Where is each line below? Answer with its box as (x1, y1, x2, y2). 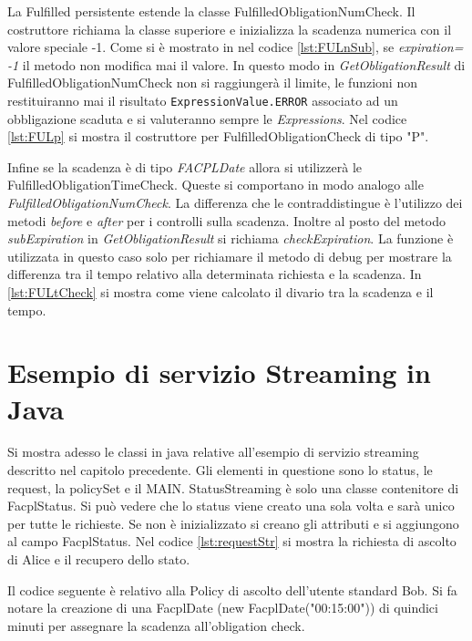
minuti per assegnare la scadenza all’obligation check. (7, 615, 305, 635)
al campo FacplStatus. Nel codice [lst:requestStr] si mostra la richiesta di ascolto (7, 532, 457, 551)
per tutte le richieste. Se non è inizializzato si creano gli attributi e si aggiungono (7, 513, 459, 532)
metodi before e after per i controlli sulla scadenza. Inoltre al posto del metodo (7, 211, 446, 230)
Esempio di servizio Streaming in (7, 354, 431, 391)
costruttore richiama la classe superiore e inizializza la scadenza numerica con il (7, 19, 452, 38)
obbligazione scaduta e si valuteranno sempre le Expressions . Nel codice (7, 109, 407, 128)
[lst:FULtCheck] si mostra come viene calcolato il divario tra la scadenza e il (7, 282, 434, 301)
